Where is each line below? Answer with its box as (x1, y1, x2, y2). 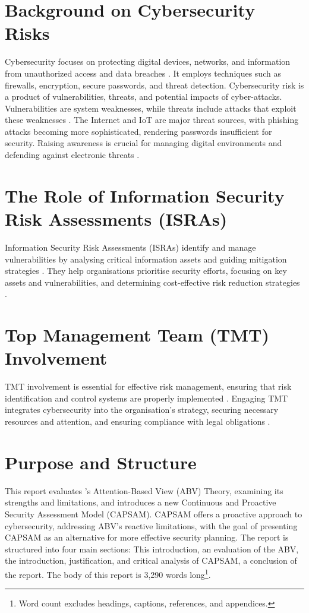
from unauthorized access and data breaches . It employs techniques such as (5, 67, 281, 79)
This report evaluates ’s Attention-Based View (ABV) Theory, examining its (5, 484, 283, 497)
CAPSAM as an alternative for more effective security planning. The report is (5, 531, 289, 544)
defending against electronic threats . (5, 148, 140, 161)
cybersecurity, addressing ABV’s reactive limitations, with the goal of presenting (5, 519, 298, 532)
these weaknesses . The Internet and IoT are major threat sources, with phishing (5, 113, 299, 126)
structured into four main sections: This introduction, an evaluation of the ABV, (5, 542, 299, 555)
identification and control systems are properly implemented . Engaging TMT (5, 391, 288, 404)
